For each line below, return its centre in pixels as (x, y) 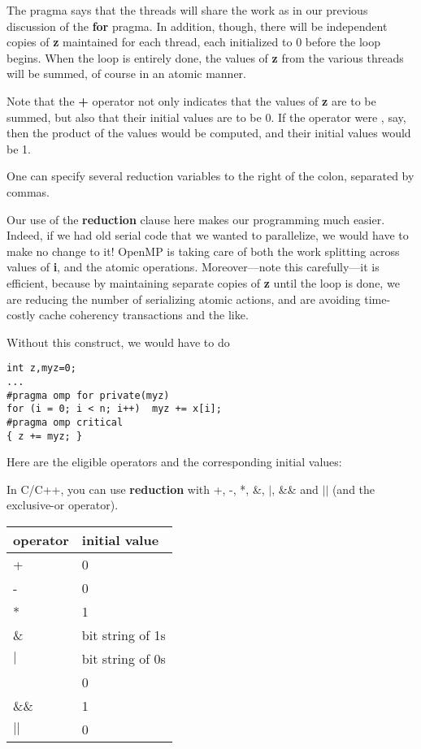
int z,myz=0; (41, 368)
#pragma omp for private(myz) (88, 395)
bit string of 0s (124, 658)
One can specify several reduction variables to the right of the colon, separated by (210, 176)
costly (21, 315)
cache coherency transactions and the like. (144, 315)
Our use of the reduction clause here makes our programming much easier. (196, 219)
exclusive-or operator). (63, 505)
